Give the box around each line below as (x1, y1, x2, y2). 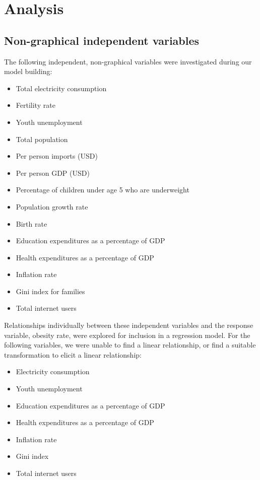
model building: (4, 66, 52, 77)
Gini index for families (16, 286, 85, 296)
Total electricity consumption (16, 83, 107, 93)
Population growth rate (16, 201, 88, 212)
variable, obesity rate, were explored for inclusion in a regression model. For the (4, 329, 250, 340)
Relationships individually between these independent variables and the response (4, 320, 253, 330)
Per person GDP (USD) (16, 167, 90, 178)
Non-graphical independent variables (4, 32, 200, 48)
